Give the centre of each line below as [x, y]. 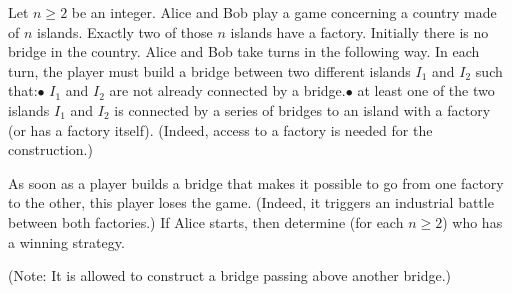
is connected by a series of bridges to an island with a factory [302, 109]
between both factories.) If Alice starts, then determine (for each [206, 221]
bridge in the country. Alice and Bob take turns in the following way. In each [244, 51]
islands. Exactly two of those [125, 31]
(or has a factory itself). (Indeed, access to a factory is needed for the [220, 129]
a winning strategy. [66, 241]
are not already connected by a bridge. [227, 90]
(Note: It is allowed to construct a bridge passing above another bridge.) [230, 275]
